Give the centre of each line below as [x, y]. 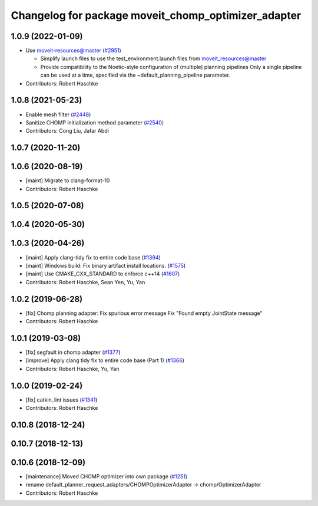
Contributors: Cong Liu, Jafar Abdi [67, 131]
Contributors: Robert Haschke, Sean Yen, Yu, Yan [85, 282]
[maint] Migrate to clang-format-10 [68, 180]
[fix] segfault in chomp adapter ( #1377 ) [73, 352]
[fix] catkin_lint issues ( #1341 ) [62, 400]
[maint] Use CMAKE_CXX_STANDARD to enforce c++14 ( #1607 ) [103, 274]
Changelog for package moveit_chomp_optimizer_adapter [156, 15]
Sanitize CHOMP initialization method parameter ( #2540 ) [95, 122]
